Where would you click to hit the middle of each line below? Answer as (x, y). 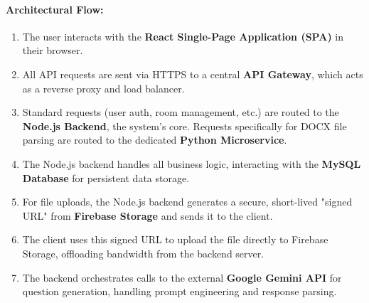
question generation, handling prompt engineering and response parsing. (180, 291)
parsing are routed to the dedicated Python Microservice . (155, 140)
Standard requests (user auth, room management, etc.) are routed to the (181, 112)
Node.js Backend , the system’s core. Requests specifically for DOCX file (184, 126)
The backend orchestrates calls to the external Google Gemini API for (182, 277)
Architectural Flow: (55, 9)
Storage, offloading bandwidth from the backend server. (143, 253)
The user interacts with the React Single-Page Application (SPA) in (183, 36)
